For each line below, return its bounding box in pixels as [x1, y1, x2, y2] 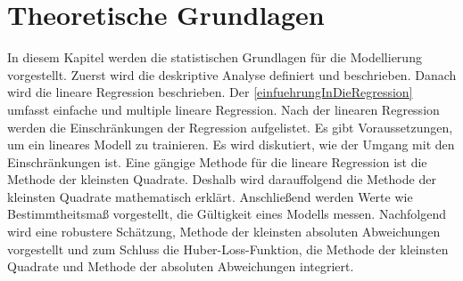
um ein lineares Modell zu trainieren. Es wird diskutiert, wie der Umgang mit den [7, 135, 455, 154]
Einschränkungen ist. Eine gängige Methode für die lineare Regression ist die [7, 152, 427, 171]
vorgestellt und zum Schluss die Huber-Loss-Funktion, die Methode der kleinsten [7, 239, 449, 258]
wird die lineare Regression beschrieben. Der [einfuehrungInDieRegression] [7, 83, 413, 101]
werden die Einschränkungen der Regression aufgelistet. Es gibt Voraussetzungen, [7, 117, 453, 136]
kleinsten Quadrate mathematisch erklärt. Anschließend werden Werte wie [7, 187, 413, 205]
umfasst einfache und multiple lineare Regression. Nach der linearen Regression [7, 100, 440, 118]
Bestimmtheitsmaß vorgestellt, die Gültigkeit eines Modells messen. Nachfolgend [7, 205, 446, 223]
